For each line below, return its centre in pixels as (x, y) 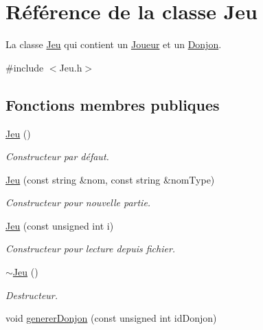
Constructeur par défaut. (57, 156)
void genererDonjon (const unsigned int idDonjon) (111, 318)
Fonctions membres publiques (113, 104)
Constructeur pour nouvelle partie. (78, 202)
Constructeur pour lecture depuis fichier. (91, 249)
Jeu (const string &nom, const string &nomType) (110, 179)
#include (25, 67)
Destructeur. (32, 295)
